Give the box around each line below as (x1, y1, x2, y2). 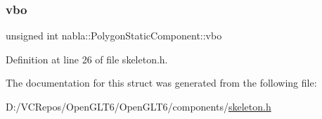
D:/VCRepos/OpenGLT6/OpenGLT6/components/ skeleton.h (6, 99, 271, 113)
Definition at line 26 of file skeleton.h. (6, 51, 168, 66)
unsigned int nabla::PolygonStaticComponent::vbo (6, 28, 222, 43)
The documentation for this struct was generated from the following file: (6, 75, 317, 90)
